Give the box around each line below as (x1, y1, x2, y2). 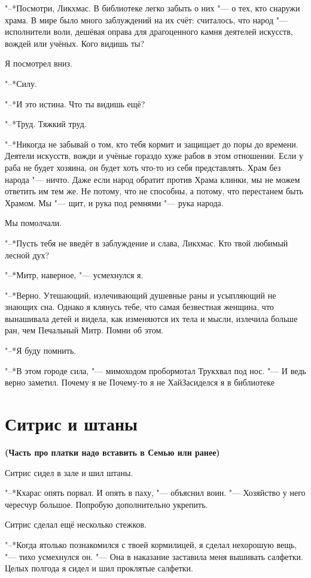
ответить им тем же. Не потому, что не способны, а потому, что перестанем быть (5, 185, 303, 197)
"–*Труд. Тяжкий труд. (5, 118, 87, 130)
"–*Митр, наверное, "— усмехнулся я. (5, 269, 144, 281)
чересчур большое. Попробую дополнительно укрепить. (5, 498, 208, 510)
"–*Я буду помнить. (5, 344, 77, 357)
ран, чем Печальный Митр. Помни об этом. (5, 324, 164, 336)
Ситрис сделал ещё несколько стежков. (5, 518, 147, 531)
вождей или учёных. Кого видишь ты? (5, 37, 145, 49)
